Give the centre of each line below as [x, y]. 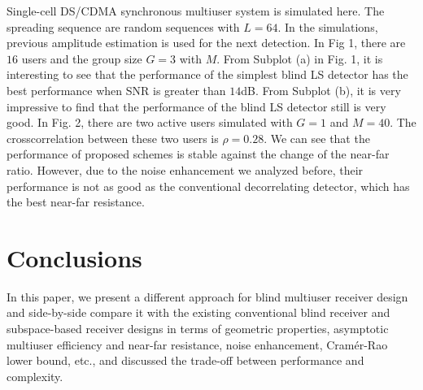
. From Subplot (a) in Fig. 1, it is [300, 58]
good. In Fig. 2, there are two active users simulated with [150, 122]
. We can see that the [317, 138]
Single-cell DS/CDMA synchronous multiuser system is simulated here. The [196, 11]
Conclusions [74, 257]
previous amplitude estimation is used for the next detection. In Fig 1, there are [206, 43]
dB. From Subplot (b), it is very [321, 90]
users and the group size [82, 58]
